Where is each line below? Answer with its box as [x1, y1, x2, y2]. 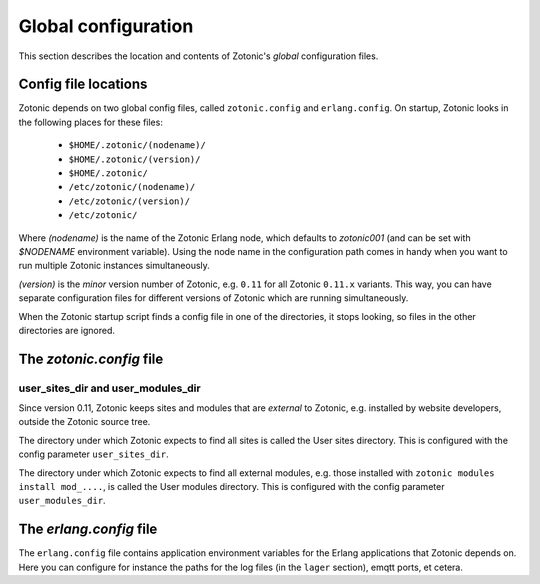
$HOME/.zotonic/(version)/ [68, 153, 201, 165]
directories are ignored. [18, 324, 115, 336]
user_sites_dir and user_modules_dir [18, 381, 201, 395]
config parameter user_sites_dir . [18, 448, 169, 460]
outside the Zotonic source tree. [18, 416, 151, 428]
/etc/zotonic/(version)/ [68, 195, 190, 207]
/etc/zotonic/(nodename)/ [68, 181, 196, 193]
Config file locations [18, 76, 148, 93]
